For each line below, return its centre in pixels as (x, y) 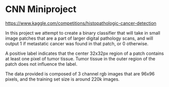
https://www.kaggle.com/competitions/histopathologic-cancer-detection (81, 23)
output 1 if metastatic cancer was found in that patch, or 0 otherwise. (77, 43)
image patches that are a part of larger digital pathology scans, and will (79, 38)
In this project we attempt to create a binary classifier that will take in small (83, 33)
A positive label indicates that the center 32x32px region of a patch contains (84, 53)
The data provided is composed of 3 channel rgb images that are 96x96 (80, 73)
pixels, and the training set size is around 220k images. (63, 79)
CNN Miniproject (41, 9)
